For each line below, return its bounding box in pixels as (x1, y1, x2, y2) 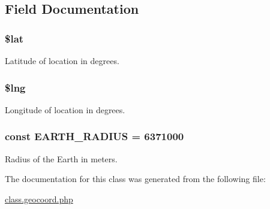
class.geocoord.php (5, 192, 73, 205)
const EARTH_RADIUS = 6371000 (5, 129, 184, 144)
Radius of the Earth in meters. (5, 152, 118, 165)
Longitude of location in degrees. (5, 103, 125, 116)
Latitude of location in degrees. (5, 54, 119, 66)
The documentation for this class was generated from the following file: (5, 172, 266, 185)
